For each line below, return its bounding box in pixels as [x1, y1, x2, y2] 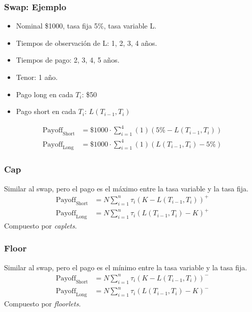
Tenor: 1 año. [16, 72, 58, 82]
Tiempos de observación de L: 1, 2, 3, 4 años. [16, 37, 157, 48]
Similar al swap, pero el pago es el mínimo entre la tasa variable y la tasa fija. [4, 262, 247, 272]
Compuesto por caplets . [4, 220, 77, 231]
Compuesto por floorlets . [4, 298, 81, 308]
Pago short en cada [16, 106, 76, 117]
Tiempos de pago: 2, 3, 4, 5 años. [16, 54, 120, 65]
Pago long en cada [16, 89, 73, 99]
